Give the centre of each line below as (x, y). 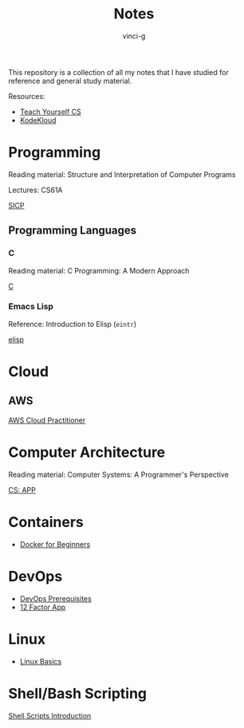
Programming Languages (73, 231)
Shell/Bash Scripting (78, 693)
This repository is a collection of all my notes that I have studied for (118, 72)
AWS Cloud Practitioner (47, 420)
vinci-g (134, 36)
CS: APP (22, 490)
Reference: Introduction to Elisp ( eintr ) (73, 324)
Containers (46, 522)
